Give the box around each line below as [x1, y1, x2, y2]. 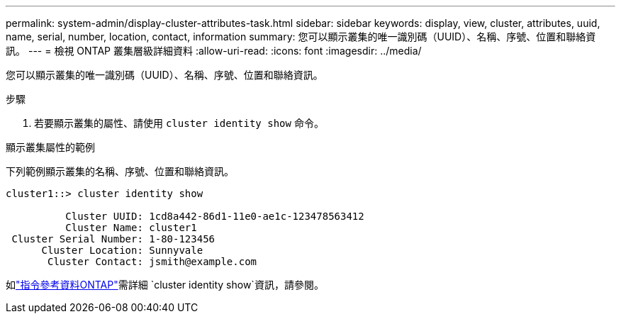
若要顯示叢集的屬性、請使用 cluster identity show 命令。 [34, 117, 324, 129]
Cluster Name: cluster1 [65, 222, 197, 233]
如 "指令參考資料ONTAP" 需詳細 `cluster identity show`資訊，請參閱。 [6, 279, 324, 291]
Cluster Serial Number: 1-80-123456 [11, 233, 216, 245]
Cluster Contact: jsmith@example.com [47, 256, 257, 267]
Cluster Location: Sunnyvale [41, 245, 203, 256]
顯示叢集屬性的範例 [6, 141, 95, 153]
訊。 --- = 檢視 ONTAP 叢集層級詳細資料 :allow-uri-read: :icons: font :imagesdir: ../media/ [6, 45, 422, 57]
